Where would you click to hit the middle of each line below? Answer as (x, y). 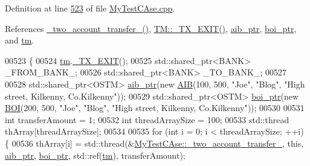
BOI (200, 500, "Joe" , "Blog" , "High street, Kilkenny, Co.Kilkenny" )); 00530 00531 (155, 108)
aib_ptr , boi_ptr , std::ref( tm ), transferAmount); (95, 155)
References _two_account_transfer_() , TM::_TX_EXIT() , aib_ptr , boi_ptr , (151, 28)
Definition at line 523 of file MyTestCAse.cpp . (90, 8)
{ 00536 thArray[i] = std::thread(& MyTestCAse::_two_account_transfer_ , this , (154, 143)
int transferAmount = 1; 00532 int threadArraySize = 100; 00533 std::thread (147, 119)
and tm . (20, 40)
